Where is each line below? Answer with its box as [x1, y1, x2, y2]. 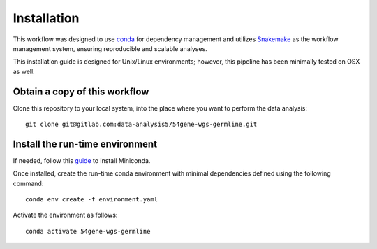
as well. [13, 67, 35, 76]
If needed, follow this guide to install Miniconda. [13, 156, 151, 164]
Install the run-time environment [13, 138, 157, 150]
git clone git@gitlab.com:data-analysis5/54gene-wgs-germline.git [25, 120, 258, 129]
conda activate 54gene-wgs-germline [25, 227, 151, 235]
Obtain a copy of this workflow [13, 85, 149, 97]
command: [13, 179, 44, 187]
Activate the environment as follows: [13, 211, 118, 220]
